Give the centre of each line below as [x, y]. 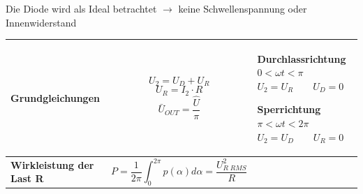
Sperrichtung [289, 109]
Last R [27, 178]
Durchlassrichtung [302, 58]
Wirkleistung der [52, 164]
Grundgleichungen [55, 97]
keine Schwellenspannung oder [243, 8]
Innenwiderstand [41, 22]
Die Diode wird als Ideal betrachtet [81, 8]
